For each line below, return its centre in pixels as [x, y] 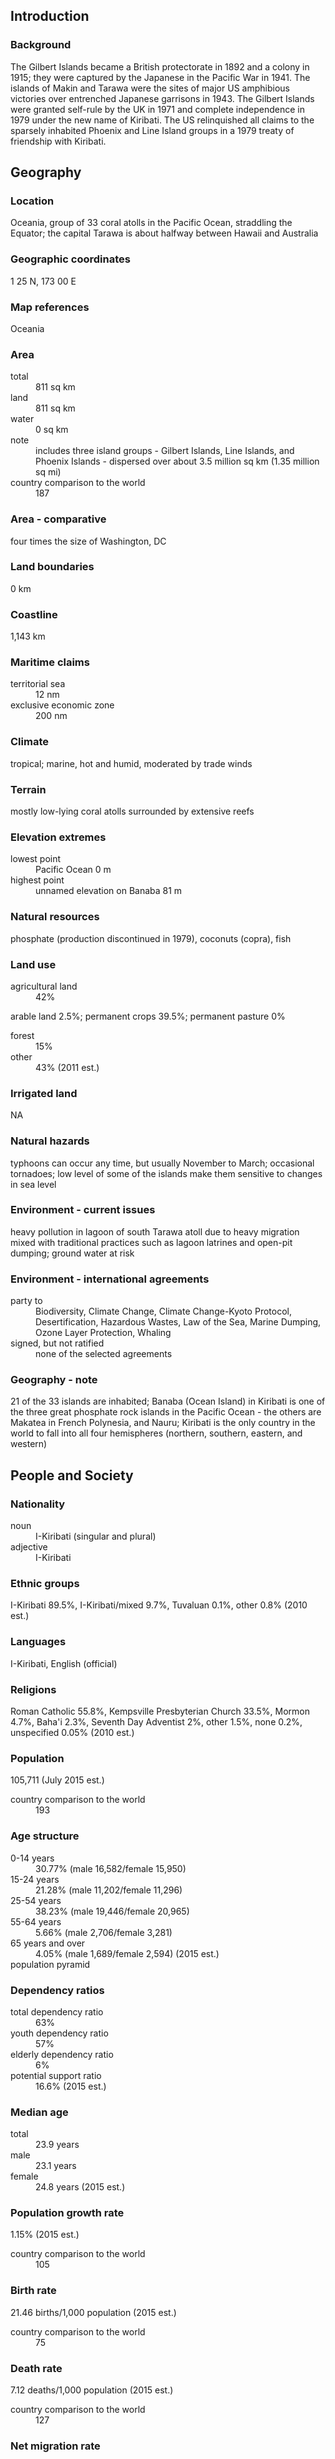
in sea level [33, 1184]
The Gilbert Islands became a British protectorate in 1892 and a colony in [160, 66]
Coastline [34, 614]
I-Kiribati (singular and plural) [96, 1536]
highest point [37, 880]
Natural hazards [50, 1141]
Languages [38, 1642]
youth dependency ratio [59, 2033]
